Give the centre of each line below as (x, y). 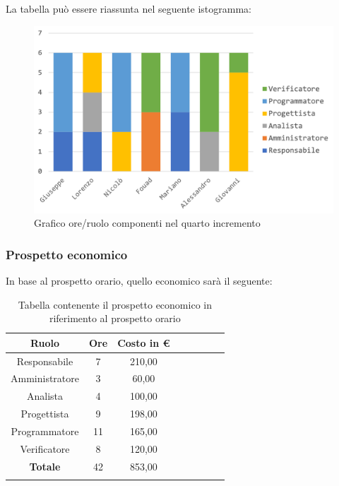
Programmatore (45, 431)
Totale (45, 466)
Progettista (45, 414)
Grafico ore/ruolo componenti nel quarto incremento (147, 223)
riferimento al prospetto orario (115, 318)
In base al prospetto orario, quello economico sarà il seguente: (139, 280)
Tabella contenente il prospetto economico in (115, 304)
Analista (45, 396)
